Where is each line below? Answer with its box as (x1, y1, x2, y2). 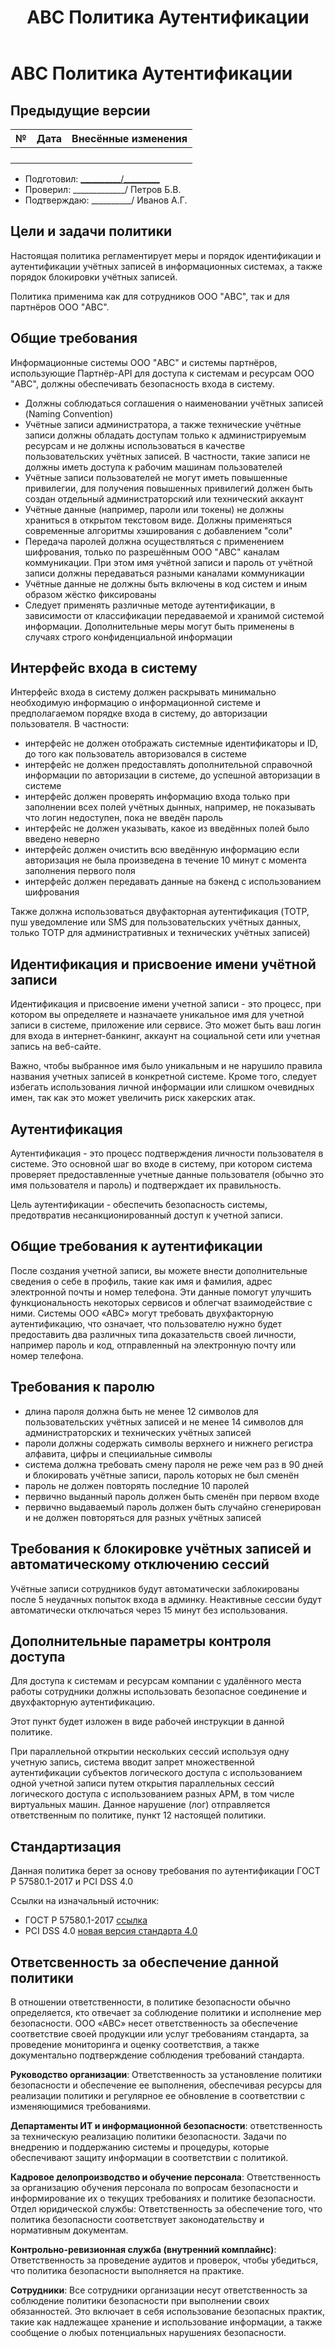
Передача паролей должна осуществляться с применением (24, 535, 285, 547)
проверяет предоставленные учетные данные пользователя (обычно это (10, 1169, 325, 1181)
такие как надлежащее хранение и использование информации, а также (10, 2316, 323, 2328)
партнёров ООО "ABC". (10, 301, 110, 313)
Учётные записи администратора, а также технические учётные (24, 418, 302, 430)
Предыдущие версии (10, 102, 151, 119)
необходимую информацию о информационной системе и (10, 697, 262, 709)
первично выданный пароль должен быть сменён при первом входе (24, 1490, 320, 1502)
